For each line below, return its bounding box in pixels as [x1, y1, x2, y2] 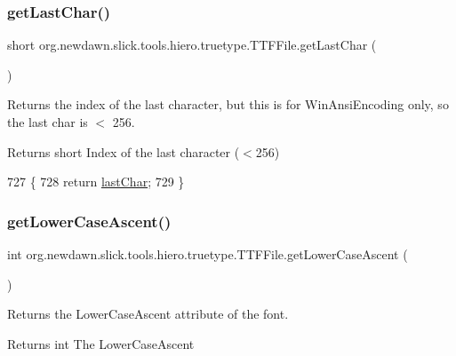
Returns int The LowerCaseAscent [7, 334, 195, 352]
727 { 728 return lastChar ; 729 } [7, 172, 185, 191]
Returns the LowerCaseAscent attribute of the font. [7, 305, 289, 323]
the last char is [7, 113, 88, 131]
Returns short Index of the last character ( [7, 142, 240, 161]
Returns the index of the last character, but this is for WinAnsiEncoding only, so [7, 95, 449, 114]
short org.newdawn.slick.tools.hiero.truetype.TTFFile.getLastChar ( [7, 36, 377, 54]
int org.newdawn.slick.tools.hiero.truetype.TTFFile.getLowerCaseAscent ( [7, 245, 408, 263]
